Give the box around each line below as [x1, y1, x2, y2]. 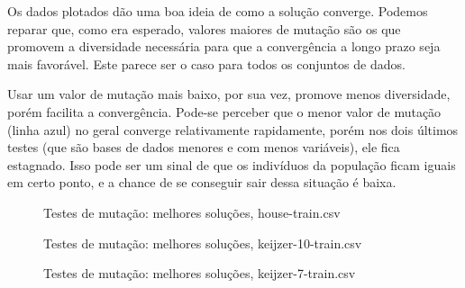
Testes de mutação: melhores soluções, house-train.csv [43, 202, 341, 221]
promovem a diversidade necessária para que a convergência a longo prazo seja [7, 37, 441, 56]
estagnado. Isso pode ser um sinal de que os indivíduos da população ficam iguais [7, 155, 456, 174]
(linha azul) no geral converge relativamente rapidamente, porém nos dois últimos [7, 120, 459, 139]
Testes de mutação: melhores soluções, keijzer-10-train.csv [43, 233, 362, 252]
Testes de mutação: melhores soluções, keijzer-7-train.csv [43, 264, 356, 283]
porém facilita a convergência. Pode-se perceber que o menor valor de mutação [7, 102, 442, 121]
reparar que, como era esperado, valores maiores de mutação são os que [7, 19, 401, 38]
